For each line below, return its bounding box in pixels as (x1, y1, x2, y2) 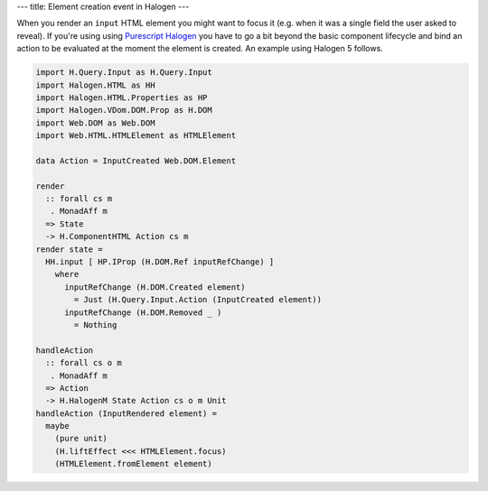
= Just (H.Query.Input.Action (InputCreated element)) (73, 294, 323, 305)
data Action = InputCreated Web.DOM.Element (35, 155, 237, 166)
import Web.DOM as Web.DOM (35, 117, 155, 128)
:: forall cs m (45, 194, 113, 204)
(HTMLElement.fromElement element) (54, 459, 212, 469)
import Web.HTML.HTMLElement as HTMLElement (35, 131, 237, 141)
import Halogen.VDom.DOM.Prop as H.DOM (35, 105, 212, 116)
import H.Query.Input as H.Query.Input (35, 68, 212, 78)
